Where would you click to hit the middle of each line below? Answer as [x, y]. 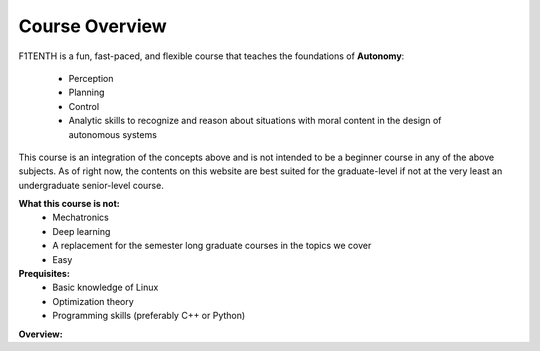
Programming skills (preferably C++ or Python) [149, 316]
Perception [91, 78]
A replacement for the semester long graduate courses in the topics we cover [212, 246]
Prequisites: [44, 274]
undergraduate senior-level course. [91, 185]
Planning [86, 92]
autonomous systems [112, 134]
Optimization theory [93, 301]
